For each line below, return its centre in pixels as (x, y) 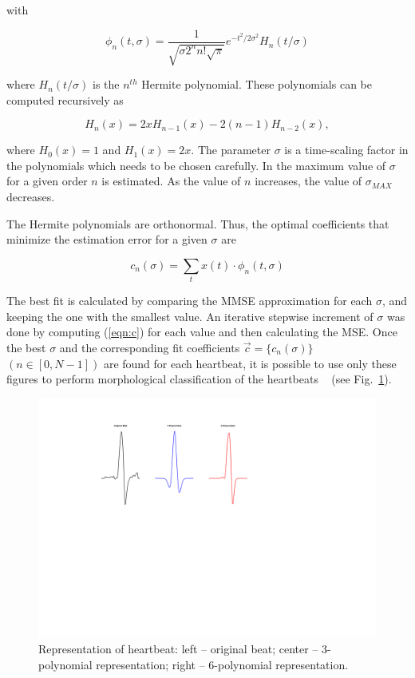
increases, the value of (308, 181)
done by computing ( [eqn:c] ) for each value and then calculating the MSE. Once (202, 332)
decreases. (31, 197)
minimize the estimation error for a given (107, 239)
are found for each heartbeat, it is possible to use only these (250, 363)
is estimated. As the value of (171, 181)
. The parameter (231, 150)
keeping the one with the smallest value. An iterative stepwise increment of (190, 316)
